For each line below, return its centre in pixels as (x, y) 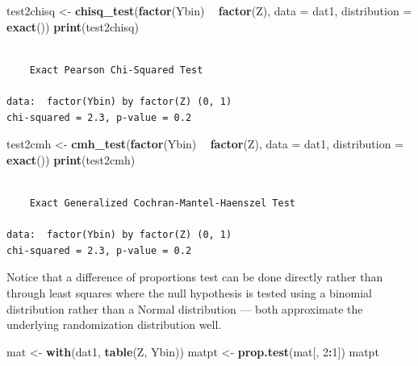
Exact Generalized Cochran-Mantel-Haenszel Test (162, 203)
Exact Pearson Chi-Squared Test (116, 70)
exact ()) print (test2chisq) (73, 26)
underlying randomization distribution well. (114, 324)
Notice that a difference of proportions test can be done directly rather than (195, 277)
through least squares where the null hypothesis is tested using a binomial (190, 292)
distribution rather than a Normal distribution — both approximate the (185, 308)
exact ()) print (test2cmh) (71, 159)
